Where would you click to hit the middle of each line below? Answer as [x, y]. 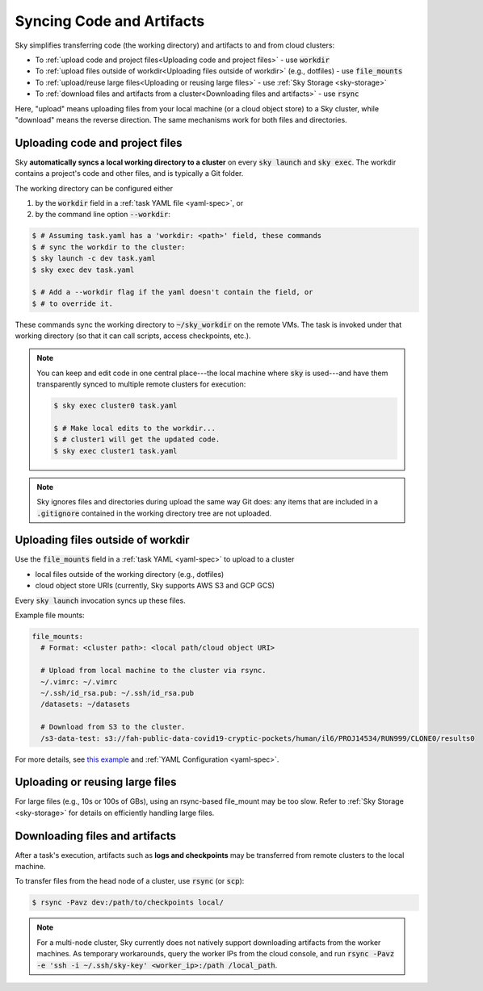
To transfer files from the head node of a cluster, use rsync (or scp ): [130, 881]
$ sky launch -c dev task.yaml [94, 259]
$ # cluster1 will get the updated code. [137, 439]
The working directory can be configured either [94, 188]
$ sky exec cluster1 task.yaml [115, 451]
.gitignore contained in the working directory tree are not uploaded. [154, 513]
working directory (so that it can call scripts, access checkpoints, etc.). [133, 336]
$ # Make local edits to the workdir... [134, 428]
